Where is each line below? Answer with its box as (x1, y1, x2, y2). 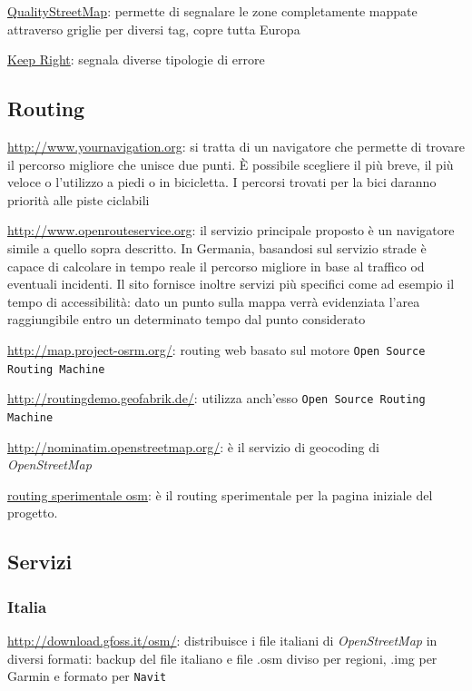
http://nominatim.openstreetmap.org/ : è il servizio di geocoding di (7, 437, 379, 456)
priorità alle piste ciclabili (7, 190, 150, 209)
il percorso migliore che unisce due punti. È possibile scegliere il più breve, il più (7, 154, 454, 173)
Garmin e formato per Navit (7, 666, 167, 686)
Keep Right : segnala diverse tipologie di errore (7, 50, 265, 69)
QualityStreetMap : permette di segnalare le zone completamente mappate (7, 2, 418, 20)
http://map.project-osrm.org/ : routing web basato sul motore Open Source (7, 340, 426, 359)
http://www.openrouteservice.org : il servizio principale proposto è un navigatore (7, 221, 455, 240)
